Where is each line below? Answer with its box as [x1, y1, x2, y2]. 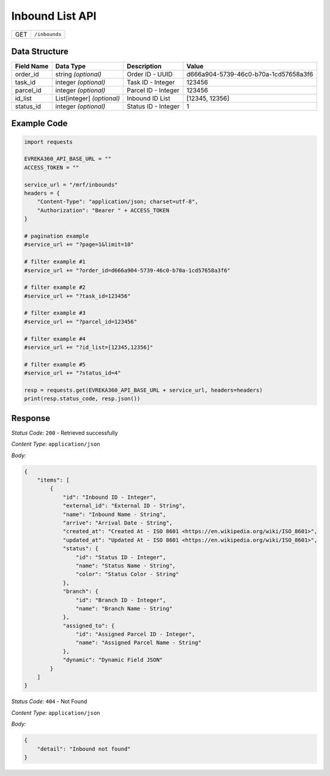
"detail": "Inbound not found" [37, 745, 131, 752]
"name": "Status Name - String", [75, 562, 176, 569]
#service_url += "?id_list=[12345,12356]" [24, 344, 153, 351]
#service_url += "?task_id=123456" [24, 293, 131, 299]
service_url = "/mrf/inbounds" [24, 181, 119, 188]
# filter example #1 [24, 258, 86, 266]
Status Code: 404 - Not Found [11, 698, 87, 705]
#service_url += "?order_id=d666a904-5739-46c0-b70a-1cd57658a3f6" [24, 267, 231, 274]
